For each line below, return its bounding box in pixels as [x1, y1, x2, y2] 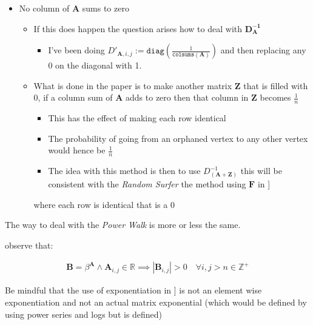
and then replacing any [220, 44, 306, 56]
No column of [19, 2, 70, 14]
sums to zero [82, 2, 129, 14]
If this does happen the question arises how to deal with [33, 22, 243, 35]
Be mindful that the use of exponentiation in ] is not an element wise [5, 284, 262, 297]
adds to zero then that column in [126, 91, 249, 104]
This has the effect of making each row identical [48, 112, 226, 124]
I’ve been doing [48, 44, 105, 56]
